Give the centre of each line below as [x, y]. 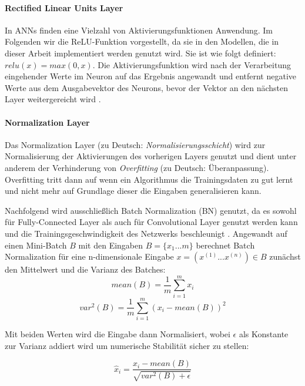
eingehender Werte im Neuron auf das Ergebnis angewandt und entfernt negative [151, 76]
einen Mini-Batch [36, 245]
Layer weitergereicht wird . [53, 99]
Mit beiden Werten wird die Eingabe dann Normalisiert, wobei [118, 333]
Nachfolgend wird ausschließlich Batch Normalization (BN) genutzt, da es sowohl [151, 210]
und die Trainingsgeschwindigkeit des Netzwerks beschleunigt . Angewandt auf [146, 233]
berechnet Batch [225, 245]
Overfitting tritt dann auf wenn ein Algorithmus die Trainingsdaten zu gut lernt [149, 179]
